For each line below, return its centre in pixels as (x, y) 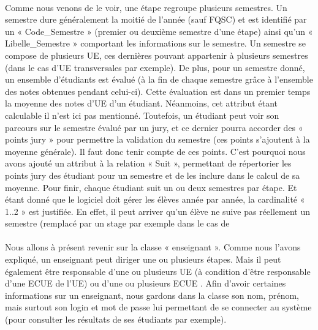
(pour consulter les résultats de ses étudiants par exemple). (116, 319)
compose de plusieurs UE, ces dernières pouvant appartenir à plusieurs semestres (157, 55)
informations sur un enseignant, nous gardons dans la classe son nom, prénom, (152, 295)
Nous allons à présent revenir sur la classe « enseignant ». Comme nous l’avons (153, 247)
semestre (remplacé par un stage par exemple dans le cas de (117, 223)
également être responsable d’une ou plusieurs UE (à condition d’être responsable (158, 271)
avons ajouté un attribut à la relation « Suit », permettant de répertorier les (148, 163)
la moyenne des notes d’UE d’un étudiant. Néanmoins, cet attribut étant (141, 103)
